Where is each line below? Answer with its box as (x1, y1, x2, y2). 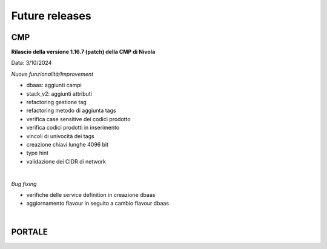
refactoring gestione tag (26, 99, 87, 106)
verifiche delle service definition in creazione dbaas (26, 191, 156, 198)
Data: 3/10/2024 (11, 59, 52, 67)
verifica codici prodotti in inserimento (26, 124, 120, 131)
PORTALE (11, 227, 48, 237)
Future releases (11, 9, 91, 22)
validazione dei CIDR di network (26, 158, 106, 165)
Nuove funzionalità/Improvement (11, 70, 94, 78)
